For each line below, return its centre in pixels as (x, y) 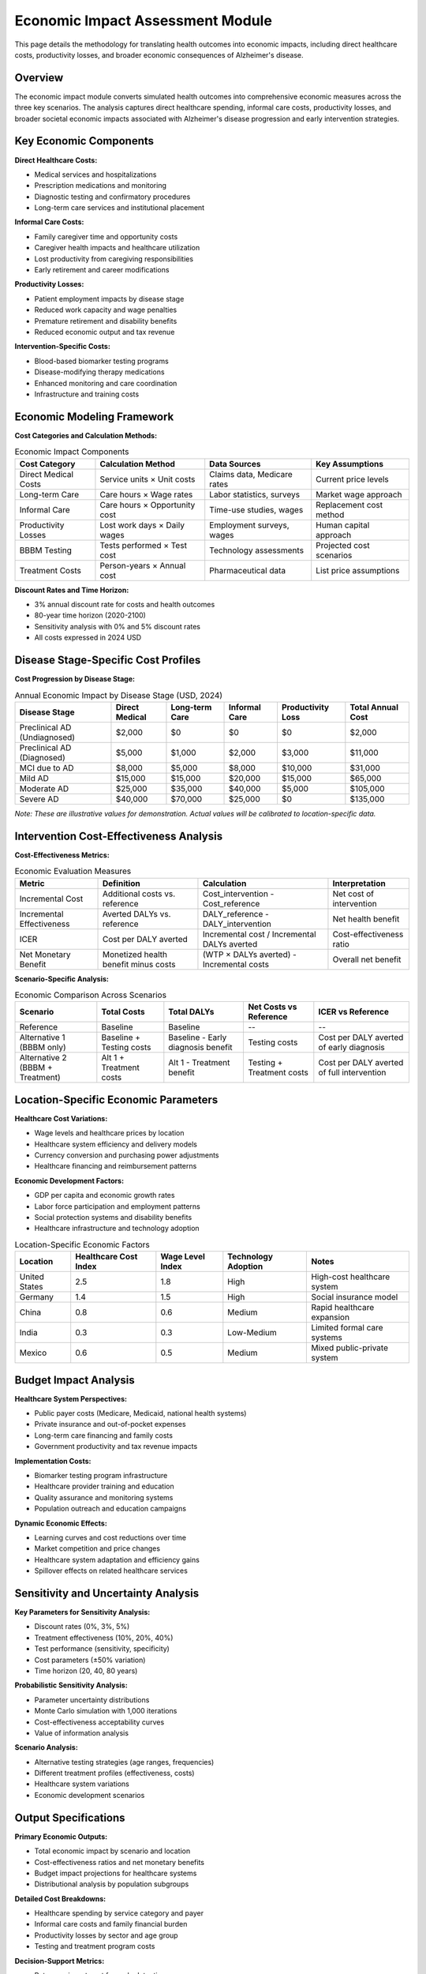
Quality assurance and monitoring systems (104, 1497)
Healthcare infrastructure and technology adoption (117, 1229)
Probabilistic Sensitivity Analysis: (71, 1685)
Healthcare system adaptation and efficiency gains (117, 1559)
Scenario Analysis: (46, 1747)
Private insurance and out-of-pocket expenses (110, 1424)
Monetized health (135, 954)
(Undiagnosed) (47, 737)
